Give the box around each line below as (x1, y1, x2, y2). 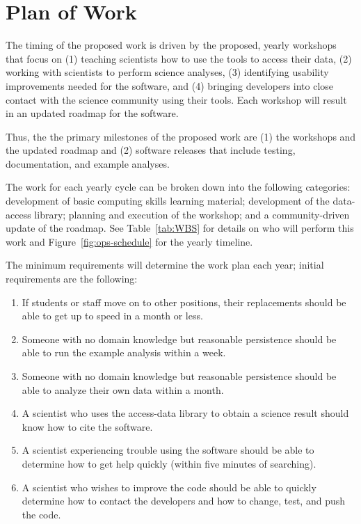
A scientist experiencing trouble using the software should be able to (22, 443, 314, 457)
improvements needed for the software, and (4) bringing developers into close (6, 78, 334, 93)
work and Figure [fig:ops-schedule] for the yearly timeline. (6, 234, 253, 248)
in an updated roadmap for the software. (6, 106, 179, 120)
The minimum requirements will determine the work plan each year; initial (6, 257, 324, 272)
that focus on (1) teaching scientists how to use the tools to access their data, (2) (6, 51, 352, 65)
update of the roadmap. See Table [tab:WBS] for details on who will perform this (6, 221, 354, 235)
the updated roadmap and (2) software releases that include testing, (6, 143, 296, 157)
